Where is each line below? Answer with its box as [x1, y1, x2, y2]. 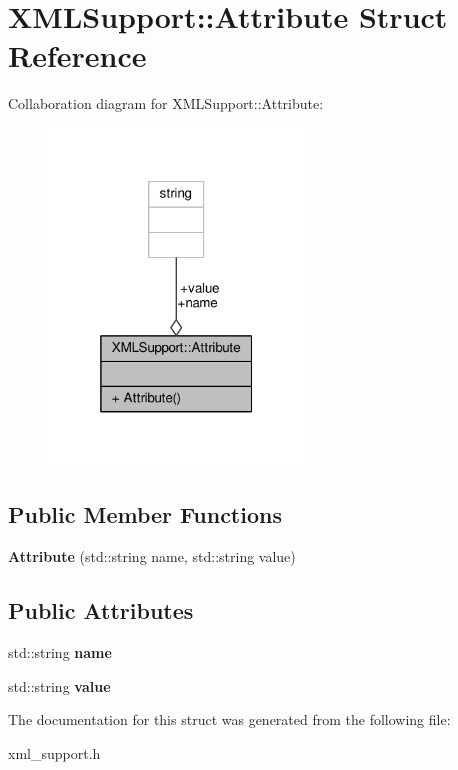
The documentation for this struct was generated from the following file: [8, 709, 451, 730]
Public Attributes [8, 595, 194, 626]
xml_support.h [8, 742, 101, 763]
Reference [8, 35, 147, 76]
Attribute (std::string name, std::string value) [8, 546, 296, 567]
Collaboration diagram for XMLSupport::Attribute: [8, 93, 324, 114]
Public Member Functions [8, 499, 282, 530]
